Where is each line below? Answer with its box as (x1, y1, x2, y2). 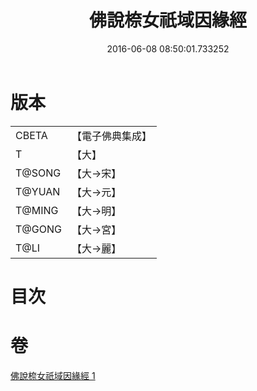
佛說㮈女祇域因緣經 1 (10, 369, 96, 381)
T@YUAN (15, 184, 61, 198)
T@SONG (15, 166, 62, 180)
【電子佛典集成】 (71, 129, 152, 143)
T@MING (15, 203, 59, 217)
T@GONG (15, 222, 62, 236)
